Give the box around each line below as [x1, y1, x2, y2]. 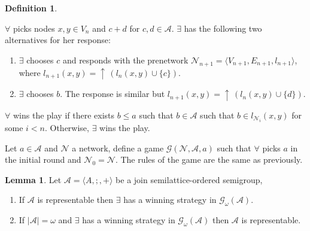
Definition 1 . [5, 2, 57, 14]
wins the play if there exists [13, 108, 115, 121]
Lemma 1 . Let [5, 173, 62, 186]
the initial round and [5, 153, 81, 166]
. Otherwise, [44, 121, 89, 133]
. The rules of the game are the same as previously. [115, 153, 303, 166]
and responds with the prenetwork [62, 53, 189, 66]
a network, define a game [72, 141, 164, 154]
